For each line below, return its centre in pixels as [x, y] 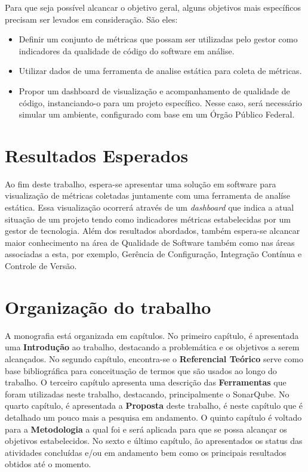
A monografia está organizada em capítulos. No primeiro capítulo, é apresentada [152, 335]
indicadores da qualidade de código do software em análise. [127, 50]
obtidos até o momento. [48, 464]
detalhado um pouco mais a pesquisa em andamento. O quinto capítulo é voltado [153, 417]
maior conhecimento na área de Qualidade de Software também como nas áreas [150, 242]
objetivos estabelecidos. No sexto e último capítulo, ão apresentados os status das [154, 441]
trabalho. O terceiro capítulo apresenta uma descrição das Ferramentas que [146, 382]
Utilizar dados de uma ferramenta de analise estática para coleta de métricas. [160, 71]
